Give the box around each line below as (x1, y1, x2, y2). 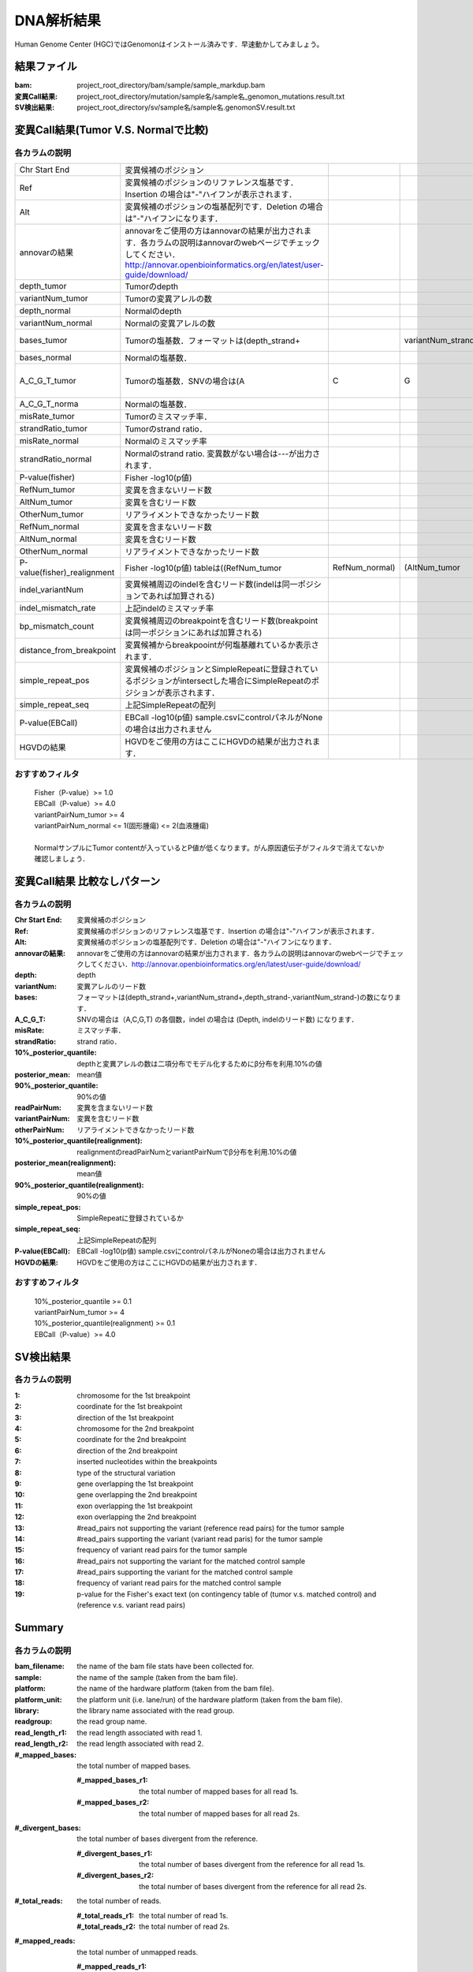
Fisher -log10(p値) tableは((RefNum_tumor (125, 562, 282, 573)
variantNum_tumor (19, 293, 88, 304)
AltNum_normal (19, 533, 77, 544)
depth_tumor (19, 281, 67, 292)
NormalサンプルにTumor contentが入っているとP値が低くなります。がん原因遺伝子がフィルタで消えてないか (34, 842, 385, 852)
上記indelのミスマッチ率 (125, 603, 214, 614)
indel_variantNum (19, 585, 84, 596)
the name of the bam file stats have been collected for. (76, 1661, 255, 1671)
